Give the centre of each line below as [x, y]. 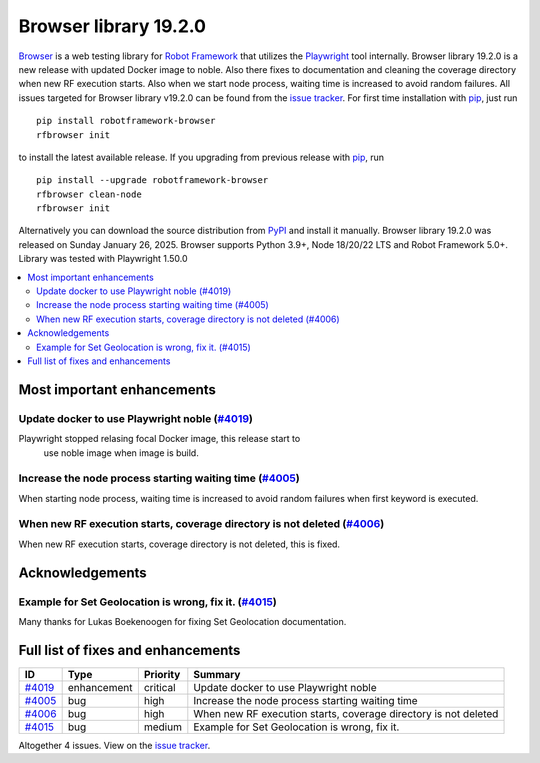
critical [159, 687]
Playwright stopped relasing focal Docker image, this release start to [159, 439]
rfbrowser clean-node [89, 194]
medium [162, 727]
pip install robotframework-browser [126, 121]
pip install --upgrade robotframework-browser [152, 180]
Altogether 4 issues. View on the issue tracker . [114, 745]
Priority [162, 674]
